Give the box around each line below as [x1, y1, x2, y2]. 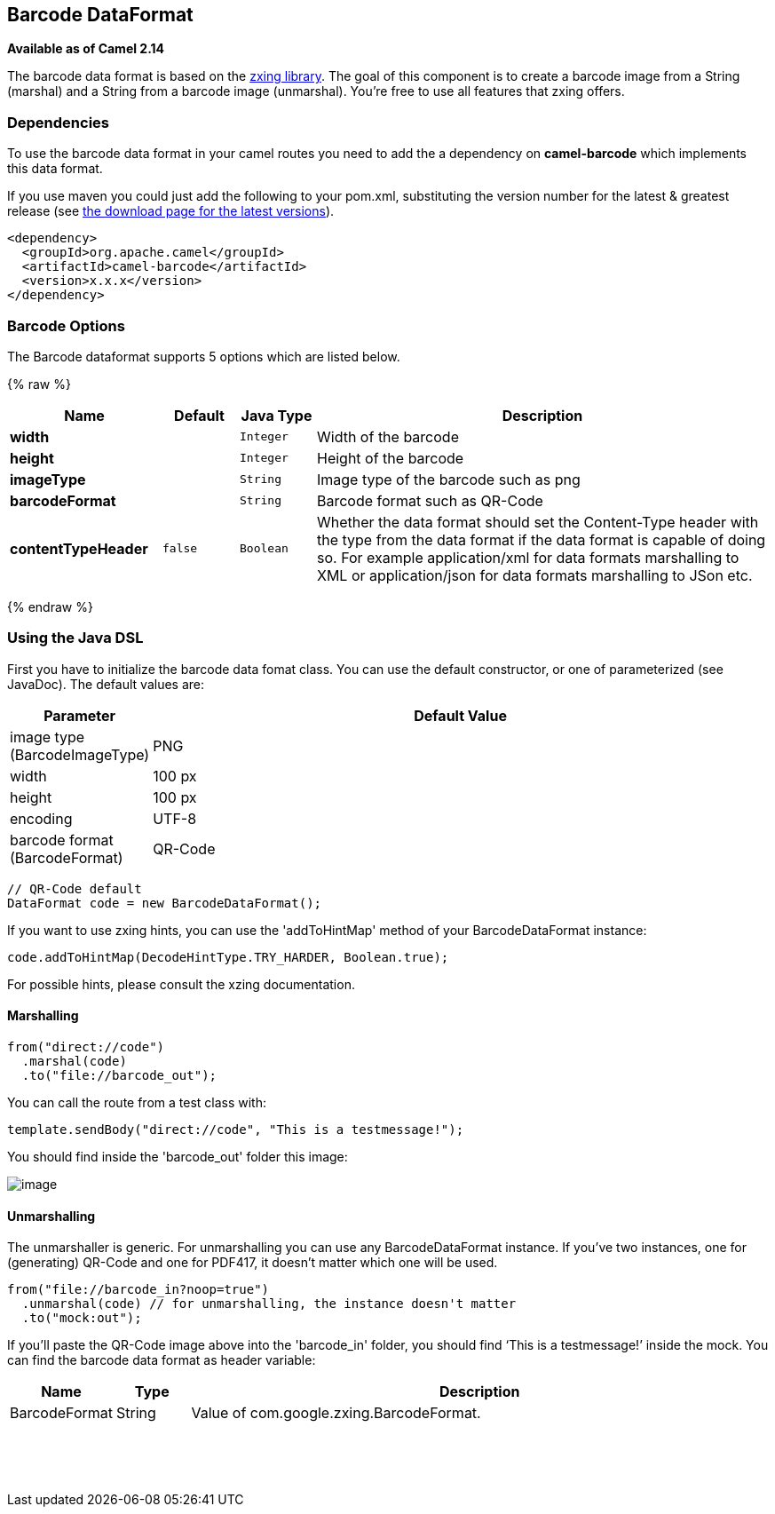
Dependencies [7, 113, 110, 131]
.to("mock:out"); [21, 1311, 142, 1326]
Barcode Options [7, 316, 125, 335]
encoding [10, 809, 73, 828]
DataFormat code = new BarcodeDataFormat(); [7, 895, 322, 910]
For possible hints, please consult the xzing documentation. [7, 976, 355, 992]
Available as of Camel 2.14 [7, 41, 165, 57]
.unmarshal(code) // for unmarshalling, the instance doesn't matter [21, 1296, 517, 1312]
